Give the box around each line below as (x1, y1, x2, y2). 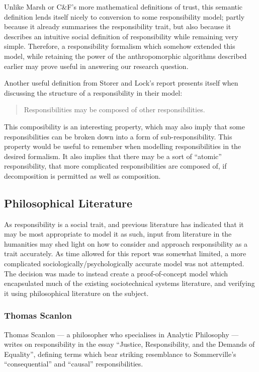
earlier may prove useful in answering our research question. (4, 60, 189, 71)
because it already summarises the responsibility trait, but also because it (4, 21, 231, 32)
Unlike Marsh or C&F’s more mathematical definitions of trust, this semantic (4, 2, 243, 12)
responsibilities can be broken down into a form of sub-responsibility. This (4, 131, 232, 141)
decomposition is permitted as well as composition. (4, 170, 161, 181)
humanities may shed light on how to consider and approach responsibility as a (4, 238, 247, 249)
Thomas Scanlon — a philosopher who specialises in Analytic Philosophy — (4, 329, 239, 339)
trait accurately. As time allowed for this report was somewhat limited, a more (4, 248, 246, 259)
